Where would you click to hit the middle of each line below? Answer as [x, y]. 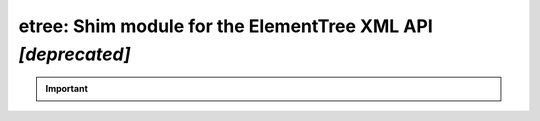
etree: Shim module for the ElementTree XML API [226, 26]
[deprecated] [74, 54]
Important [67, 89]
